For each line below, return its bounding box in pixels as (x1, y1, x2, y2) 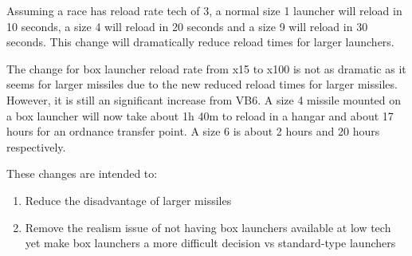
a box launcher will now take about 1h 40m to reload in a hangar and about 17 (6, 107, 394, 124)
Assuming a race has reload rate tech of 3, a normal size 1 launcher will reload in (6, 2, 402, 18)
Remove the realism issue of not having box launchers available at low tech (25, 219, 391, 235)
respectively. (6, 138, 66, 155)
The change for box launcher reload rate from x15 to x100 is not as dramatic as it (6, 60, 406, 77)
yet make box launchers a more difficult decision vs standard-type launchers (25, 234, 396, 251)
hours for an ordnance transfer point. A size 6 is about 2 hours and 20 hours (6, 123, 380, 140)
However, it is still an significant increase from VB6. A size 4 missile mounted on (6, 91, 402, 108)
